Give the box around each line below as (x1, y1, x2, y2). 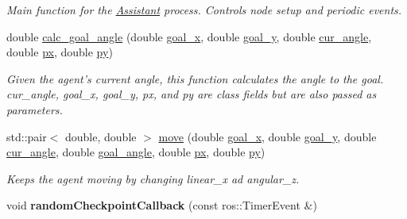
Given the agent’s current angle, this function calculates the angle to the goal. (6, 70, 384, 86)
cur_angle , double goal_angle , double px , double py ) (6, 144, 266, 160)
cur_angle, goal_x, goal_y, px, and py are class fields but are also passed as (6, 86, 377, 102)
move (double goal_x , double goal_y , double (158, 128, 377, 144)
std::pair (6, 128, 47, 144)
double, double (65, 128, 137, 144)
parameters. (6, 101, 63, 117)
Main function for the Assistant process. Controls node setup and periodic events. (6, 2, 402, 17)
